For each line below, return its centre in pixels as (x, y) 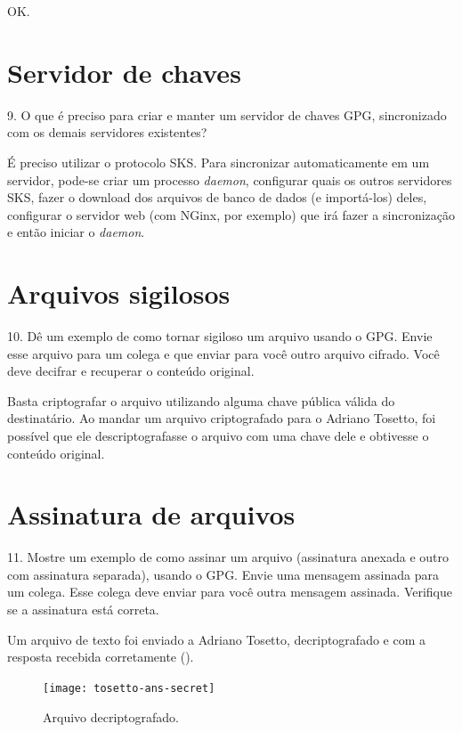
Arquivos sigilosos (119, 293)
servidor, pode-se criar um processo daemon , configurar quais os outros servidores (230, 179)
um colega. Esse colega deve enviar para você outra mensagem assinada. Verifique (230, 592)
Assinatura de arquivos (151, 514)
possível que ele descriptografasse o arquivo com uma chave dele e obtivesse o (218, 435)
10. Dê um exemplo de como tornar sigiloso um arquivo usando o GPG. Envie (220, 336)
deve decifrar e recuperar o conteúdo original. (131, 371)
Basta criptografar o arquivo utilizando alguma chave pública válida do (201, 400)
